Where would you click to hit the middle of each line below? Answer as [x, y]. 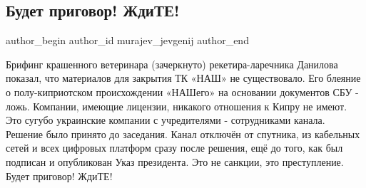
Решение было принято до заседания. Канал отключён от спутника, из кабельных [183, 134]
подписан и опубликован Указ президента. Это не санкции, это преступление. [175, 161]
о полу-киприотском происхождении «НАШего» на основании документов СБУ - [182, 92]
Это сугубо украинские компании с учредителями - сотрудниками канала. [166, 120]
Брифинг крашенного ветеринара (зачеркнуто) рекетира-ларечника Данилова [172, 64]
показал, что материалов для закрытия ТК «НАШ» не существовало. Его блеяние [183, 78]
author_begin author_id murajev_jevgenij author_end [127, 40]
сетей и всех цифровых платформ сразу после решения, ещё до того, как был [174, 148]
